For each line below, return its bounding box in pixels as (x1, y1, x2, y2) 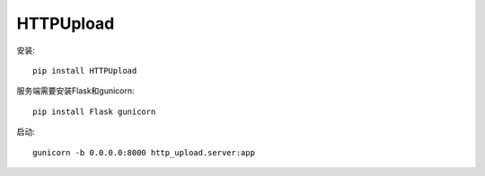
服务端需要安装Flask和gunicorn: (16, 85, 135, 96)
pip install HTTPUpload (32, 66, 137, 75)
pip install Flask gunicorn (32, 106, 156, 117)
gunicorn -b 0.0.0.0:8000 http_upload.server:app (32, 147, 256, 157)
